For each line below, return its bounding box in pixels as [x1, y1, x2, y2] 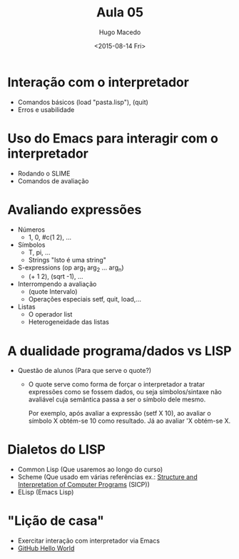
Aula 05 [96, 4, 144, 21]
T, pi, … [28, 247, 51, 257]
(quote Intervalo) [28, 287, 78, 296]
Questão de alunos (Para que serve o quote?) [17, 366, 152, 375]
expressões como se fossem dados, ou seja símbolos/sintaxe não [28, 388, 223, 396]
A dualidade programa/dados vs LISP [7, 343, 232, 359]
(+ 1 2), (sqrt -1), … [28, 272, 83, 281]
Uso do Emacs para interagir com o [7, 130, 219, 146]
